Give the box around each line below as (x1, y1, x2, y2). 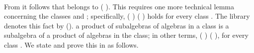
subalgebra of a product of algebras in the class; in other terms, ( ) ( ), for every (4, 30, 249, 40)
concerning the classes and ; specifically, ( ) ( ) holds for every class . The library (4, 11, 250, 21)
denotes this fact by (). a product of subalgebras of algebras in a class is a (4, 20, 229, 30)
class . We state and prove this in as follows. (4, 39, 139, 50)
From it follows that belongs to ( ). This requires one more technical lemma (4, 1, 235, 11)
